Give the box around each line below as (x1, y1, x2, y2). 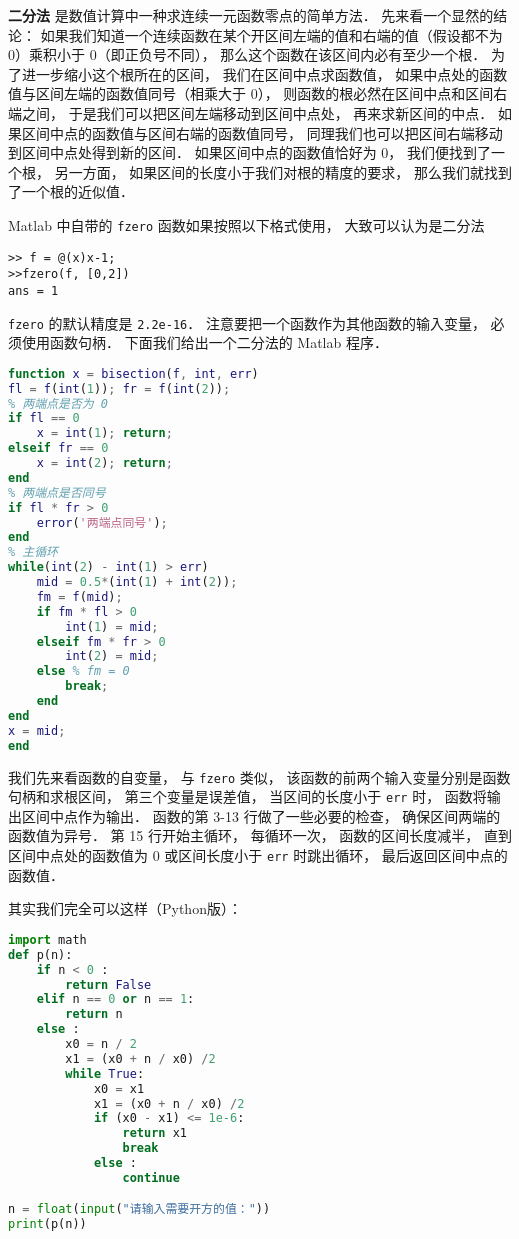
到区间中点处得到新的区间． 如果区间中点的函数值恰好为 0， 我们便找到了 (8, 142, 491, 163)
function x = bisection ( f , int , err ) (8, 366, 259, 381)
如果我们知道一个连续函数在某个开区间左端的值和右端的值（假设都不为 (40, 24, 503, 45)
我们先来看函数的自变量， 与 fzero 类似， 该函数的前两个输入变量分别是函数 (8, 766, 511, 787)
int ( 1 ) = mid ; (65, 619, 159, 634)
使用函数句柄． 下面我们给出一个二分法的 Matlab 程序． (21, 332, 388, 353)
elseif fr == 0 (8, 441, 109, 456)
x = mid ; (8, 723, 66, 738)
